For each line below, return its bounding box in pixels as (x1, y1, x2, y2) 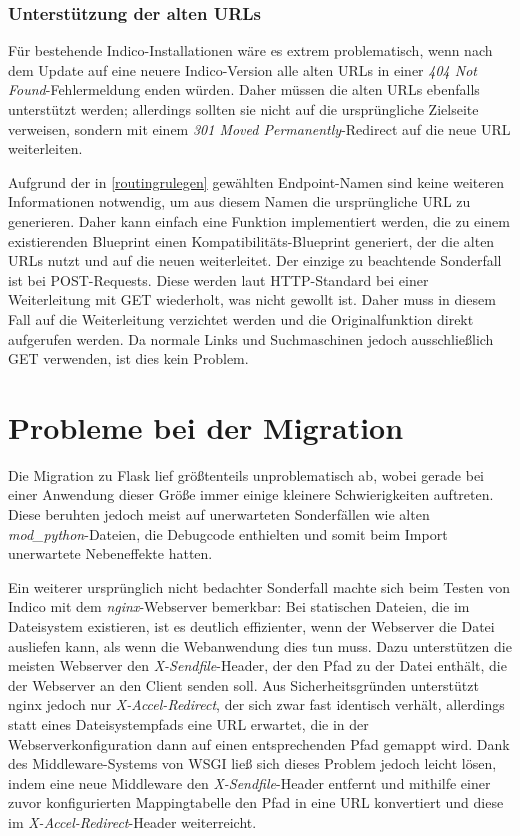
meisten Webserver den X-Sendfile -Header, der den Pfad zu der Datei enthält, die (8, 655, 507, 676)
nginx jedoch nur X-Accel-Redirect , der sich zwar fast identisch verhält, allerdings (8, 694, 505, 715)
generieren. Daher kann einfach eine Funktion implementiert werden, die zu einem (8, 210, 510, 231)
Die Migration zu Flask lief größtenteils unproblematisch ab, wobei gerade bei (8, 464, 485, 485)
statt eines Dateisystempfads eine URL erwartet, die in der (8, 713, 369, 734)
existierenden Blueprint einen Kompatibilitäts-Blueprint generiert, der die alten (8, 230, 495, 251)
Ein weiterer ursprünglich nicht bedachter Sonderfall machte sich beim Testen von (8, 576, 510, 597)
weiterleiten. (8, 138, 83, 159)
